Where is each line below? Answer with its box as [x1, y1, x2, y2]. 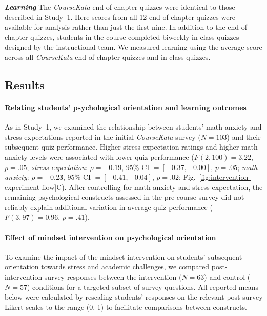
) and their [227, 131, 261, 142]
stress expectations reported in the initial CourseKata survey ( [5, 131, 201, 142]
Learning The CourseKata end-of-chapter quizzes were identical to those [5, 2, 235, 12]
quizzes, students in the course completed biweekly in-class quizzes [30, 31, 239, 42]
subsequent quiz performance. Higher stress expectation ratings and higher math [5, 141, 258, 152]
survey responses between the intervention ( [44, 271, 182, 282]
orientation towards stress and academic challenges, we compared [5, 261, 210, 272]
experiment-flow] [5, 181, 57, 192]
